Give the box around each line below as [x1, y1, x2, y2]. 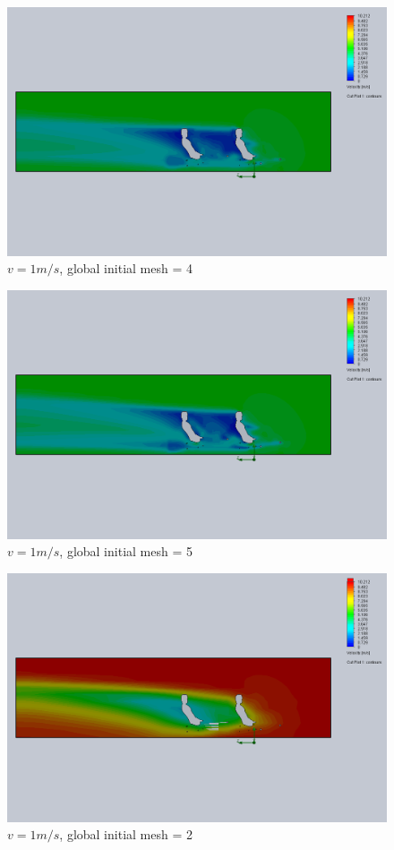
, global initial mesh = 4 [59, 259, 193, 278]
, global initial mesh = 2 [59, 825, 193, 844]
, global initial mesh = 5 [59, 542, 193, 561]
